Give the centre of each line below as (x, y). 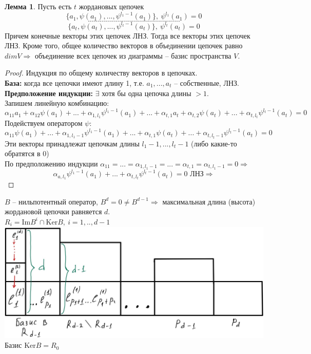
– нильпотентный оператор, (55, 201)
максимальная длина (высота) (209, 201)
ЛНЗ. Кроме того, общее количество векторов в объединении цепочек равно (124, 45)
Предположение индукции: (49, 93)
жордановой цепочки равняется (53, 211)
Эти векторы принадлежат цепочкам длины (72, 143)
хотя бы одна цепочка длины (147, 93)
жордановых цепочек (111, 6)
